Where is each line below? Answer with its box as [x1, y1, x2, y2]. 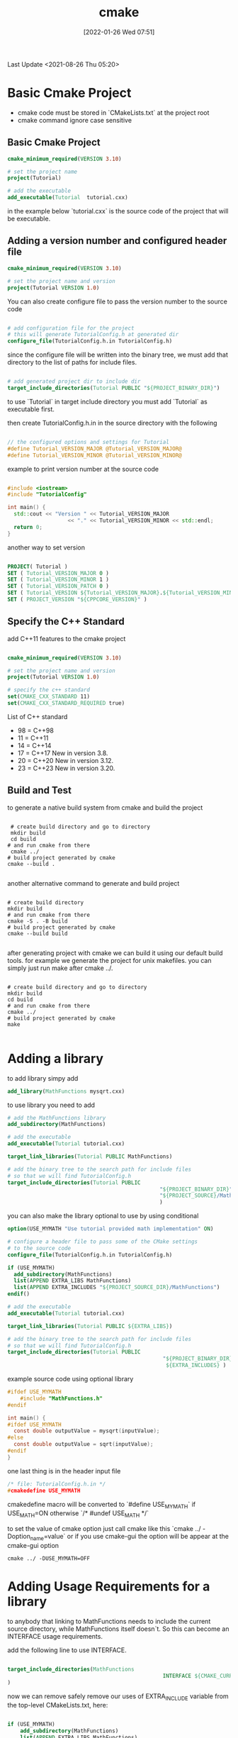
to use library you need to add [7, 1101, 96, 1109]
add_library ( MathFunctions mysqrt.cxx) [7, 1088, 125, 1095]
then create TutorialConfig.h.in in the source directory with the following [7, 418, 217, 427]
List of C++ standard [7, 712, 68, 720]
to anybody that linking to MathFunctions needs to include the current [7, 1617, 211, 1625]
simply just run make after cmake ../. [7, 964, 113, 972]
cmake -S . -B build [7, 918, 69, 925]
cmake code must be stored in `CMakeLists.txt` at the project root [17, 108, 210, 117]
